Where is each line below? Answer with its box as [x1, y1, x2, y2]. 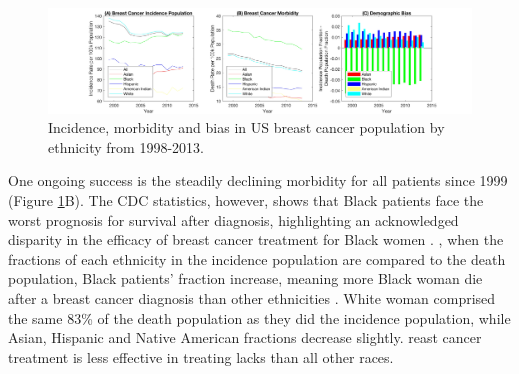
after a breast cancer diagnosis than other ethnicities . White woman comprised [8, 287, 496, 308]
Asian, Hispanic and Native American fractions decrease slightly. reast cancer [8, 327, 482, 348]
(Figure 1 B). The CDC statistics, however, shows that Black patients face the [8, 189, 484, 210]
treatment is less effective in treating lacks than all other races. [8, 346, 394, 367]
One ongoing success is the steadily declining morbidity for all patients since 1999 [8, 170, 508, 191]
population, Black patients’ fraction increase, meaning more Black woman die [8, 268, 483, 289]
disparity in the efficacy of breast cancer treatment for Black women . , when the [8, 229, 504, 250]
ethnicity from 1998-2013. [48, 136, 204, 157]
